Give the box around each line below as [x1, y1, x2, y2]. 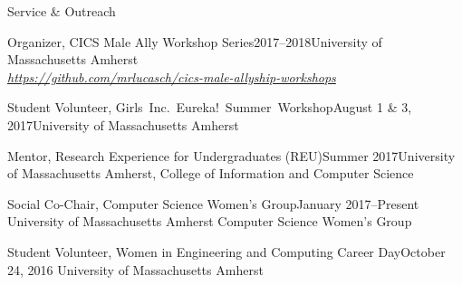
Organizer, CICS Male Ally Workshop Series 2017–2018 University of [7, 32, 382, 51]
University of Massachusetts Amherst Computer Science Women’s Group [7, 212, 412, 231]
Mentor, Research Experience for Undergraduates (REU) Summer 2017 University [7, 146, 456, 165]
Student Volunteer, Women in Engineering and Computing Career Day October [7, 242, 446, 261]
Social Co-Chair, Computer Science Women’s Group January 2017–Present [7, 194, 419, 213]
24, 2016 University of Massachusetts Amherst [7, 260, 264, 279]
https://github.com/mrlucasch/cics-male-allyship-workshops [7, 67, 336, 86]
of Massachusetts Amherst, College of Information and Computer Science [7, 164, 414, 183]
